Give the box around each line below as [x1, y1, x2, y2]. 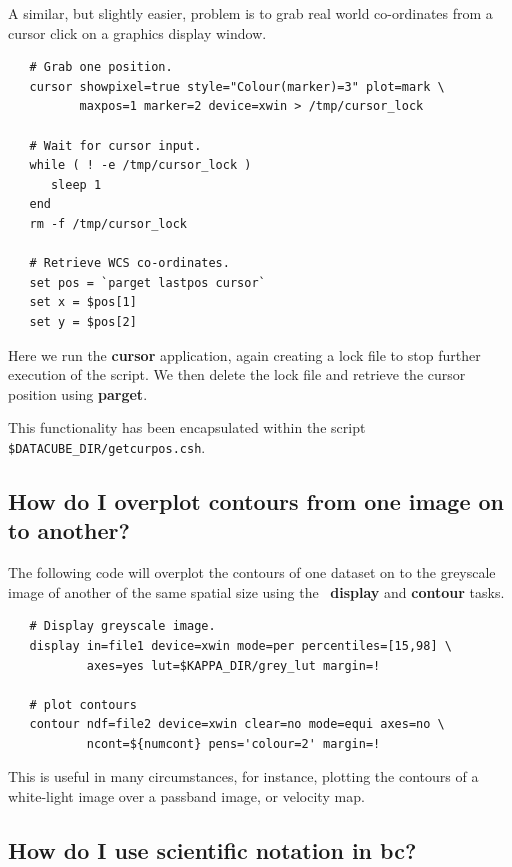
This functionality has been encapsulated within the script [8, 417, 366, 438]
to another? [8, 515, 130, 546]
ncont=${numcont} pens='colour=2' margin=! [86, 736, 381, 751]
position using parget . [8, 383, 148, 404]
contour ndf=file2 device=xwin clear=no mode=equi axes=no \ [29, 717, 445, 732]
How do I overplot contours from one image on [8, 485, 505, 516]
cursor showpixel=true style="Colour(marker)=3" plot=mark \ [29, 79, 445, 94]
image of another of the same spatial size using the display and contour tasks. [8, 581, 505, 602]
